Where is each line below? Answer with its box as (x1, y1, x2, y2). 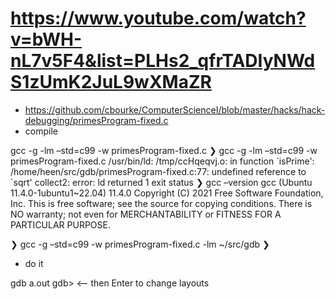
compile (24, 125, 58, 137)
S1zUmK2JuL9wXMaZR (10, 71, 212, 94)
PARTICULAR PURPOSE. (10, 218, 111, 231)
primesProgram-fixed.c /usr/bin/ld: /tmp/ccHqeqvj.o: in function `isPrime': (10, 155, 315, 167)
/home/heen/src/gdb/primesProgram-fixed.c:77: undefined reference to (10, 165, 307, 177)
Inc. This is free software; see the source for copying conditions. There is (10, 197, 313, 209)
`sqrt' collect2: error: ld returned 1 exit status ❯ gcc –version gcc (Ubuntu (10, 176, 313, 188)
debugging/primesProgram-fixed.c (24, 114, 169, 126)
